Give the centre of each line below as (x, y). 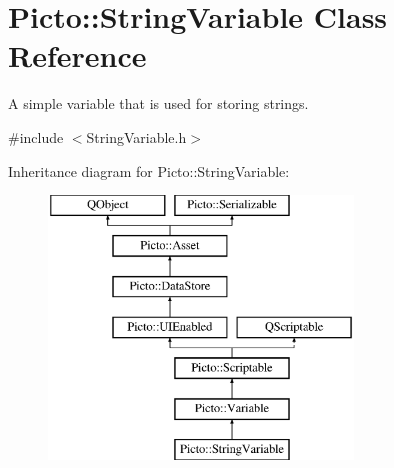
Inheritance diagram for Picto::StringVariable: (149, 170)
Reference (77, 55)
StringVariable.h (136, 136)
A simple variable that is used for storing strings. (158, 103)
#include (36, 136)
